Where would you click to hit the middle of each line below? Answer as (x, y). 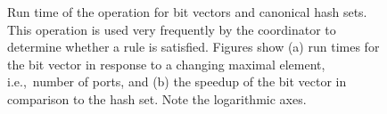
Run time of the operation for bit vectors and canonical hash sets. (187, 12)
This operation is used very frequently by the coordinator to (172, 29)
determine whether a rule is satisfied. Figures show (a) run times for (193, 47)
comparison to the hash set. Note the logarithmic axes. (157, 98)
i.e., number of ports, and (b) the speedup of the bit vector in (177, 81)
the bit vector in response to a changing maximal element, (166, 64)
